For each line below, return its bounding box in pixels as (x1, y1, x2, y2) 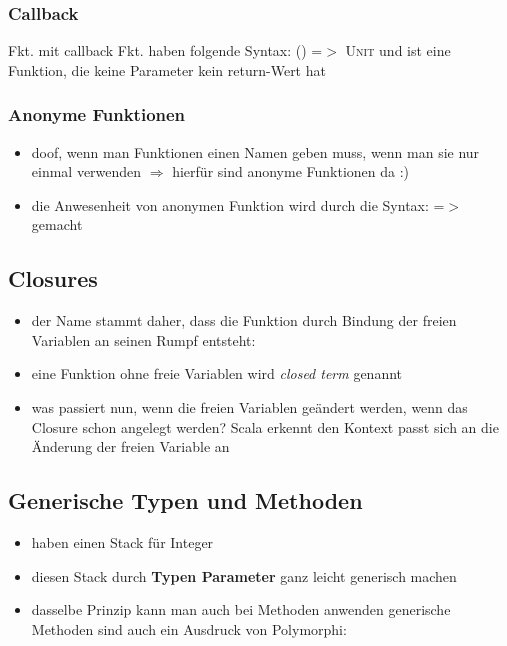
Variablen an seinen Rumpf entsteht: (31, 329, 256, 350)
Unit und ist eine (345, 40, 451, 61)
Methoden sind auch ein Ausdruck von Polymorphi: (31, 618, 347, 639)
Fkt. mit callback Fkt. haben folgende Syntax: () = (8, 40, 323, 61)
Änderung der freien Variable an (31, 436, 230, 457)
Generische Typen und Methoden (8, 485, 363, 516)
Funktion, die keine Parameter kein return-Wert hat (8, 59, 326, 80)
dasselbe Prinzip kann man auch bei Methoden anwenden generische (31, 599, 451, 620)
